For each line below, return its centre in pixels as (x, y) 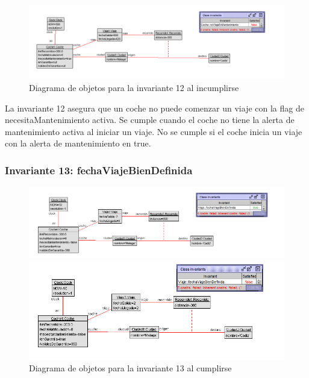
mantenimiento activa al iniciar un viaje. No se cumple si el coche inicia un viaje (154, 131)
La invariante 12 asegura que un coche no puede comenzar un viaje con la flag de (154, 108)
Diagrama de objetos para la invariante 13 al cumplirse (130, 368)
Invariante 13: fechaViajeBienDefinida (99, 170)
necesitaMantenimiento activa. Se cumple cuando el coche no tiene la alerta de (150, 120)
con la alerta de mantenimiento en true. (78, 143)
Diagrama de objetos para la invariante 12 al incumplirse (134, 87)
